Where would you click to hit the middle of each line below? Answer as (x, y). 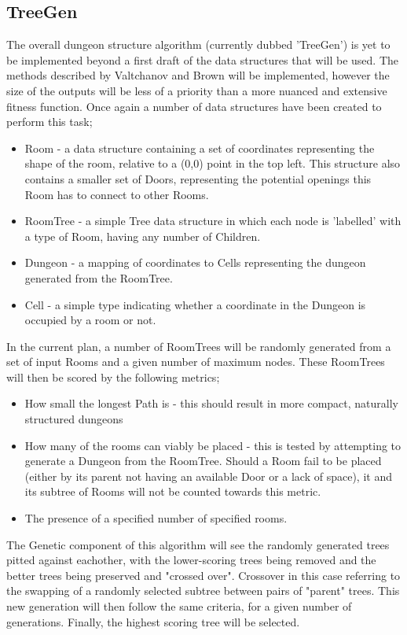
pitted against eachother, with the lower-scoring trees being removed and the (191, 560)
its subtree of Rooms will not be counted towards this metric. (173, 491)
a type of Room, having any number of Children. (143, 236)
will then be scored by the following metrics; (113, 377)
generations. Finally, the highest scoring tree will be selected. (153, 621)
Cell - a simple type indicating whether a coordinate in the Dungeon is (195, 304)
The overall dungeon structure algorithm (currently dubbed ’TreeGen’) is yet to (198, 44)
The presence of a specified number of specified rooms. (156, 518)
